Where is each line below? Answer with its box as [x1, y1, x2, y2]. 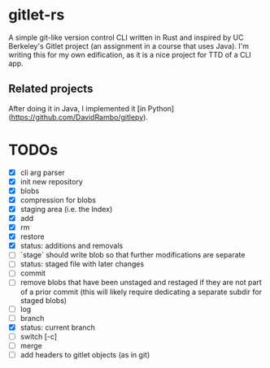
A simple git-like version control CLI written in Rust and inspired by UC [8, 32, 244, 42]
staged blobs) [20, 295, 67, 305]
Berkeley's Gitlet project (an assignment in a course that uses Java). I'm [8, 41, 250, 50]
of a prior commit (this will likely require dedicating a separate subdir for [20, 287, 263, 297]
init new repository [20, 176, 84, 186]
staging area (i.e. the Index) [20, 204, 113, 214]
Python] [147, 103, 175, 113]
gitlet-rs [8, 6, 65, 24]
